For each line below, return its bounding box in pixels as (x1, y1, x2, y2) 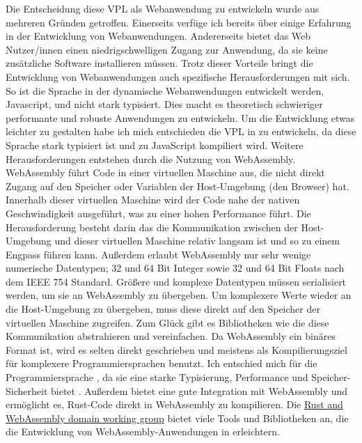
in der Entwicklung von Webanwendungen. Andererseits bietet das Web (6, 29, 311, 43)
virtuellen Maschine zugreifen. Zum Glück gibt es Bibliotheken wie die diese (6, 315, 329, 329)
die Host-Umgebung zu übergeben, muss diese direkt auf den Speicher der (6, 302, 320, 316)
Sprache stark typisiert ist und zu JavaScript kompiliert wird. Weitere (6, 137, 304, 152)
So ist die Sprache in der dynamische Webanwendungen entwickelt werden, (6, 83, 324, 98)
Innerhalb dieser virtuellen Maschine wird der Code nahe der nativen (6, 192, 300, 207)
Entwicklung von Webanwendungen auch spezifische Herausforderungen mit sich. (6, 69, 350, 84)
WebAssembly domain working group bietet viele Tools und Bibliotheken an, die (6, 410, 349, 425)
